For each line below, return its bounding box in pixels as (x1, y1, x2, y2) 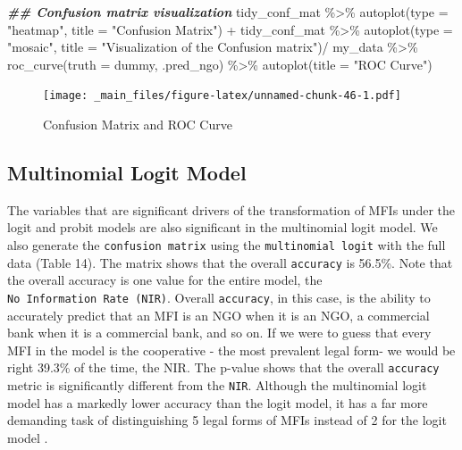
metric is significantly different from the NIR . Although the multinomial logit (7, 376, 427, 395)
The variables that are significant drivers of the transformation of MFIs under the (7, 200, 455, 219)
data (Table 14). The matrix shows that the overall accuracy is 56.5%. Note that (7, 253, 453, 271)
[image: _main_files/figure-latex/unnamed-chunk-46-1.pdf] (43, 89, 401, 103)
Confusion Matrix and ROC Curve (43, 115, 232, 134)
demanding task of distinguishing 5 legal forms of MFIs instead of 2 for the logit (7, 411, 447, 429)
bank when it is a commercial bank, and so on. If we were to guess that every (7, 323, 432, 342)
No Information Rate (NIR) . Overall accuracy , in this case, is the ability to (7, 287, 431, 306)
